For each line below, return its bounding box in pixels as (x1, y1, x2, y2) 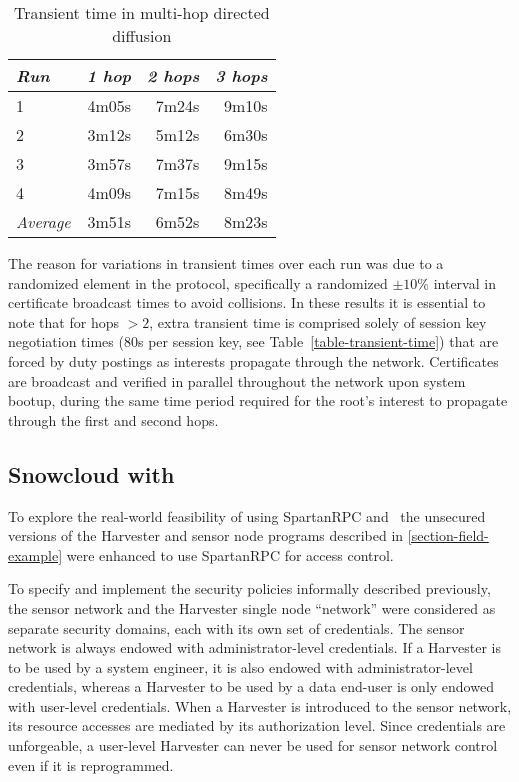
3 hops (215, 64, 268, 87)
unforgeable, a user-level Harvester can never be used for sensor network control (8, 735, 498, 756)
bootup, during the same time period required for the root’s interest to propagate (8, 390, 508, 411)
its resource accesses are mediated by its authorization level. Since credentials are (8, 715, 506, 736)
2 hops (147, 64, 200, 87)
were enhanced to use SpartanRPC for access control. (66, 544, 394, 565)
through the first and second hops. (8, 409, 219, 430)
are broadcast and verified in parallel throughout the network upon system (8, 370, 466, 391)
